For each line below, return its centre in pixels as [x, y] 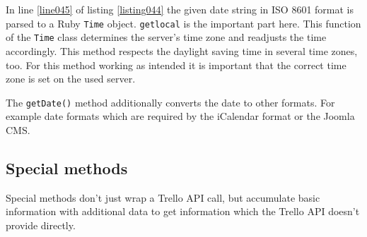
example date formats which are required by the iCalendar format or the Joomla [180, 116]
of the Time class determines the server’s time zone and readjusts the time [166, 37]
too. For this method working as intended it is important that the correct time [176, 65]
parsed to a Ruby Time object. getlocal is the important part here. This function [183, 23]
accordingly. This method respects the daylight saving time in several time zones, [182, 50]
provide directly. [41, 225]
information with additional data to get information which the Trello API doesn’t [183, 211]
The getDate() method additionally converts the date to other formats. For [170, 102]
